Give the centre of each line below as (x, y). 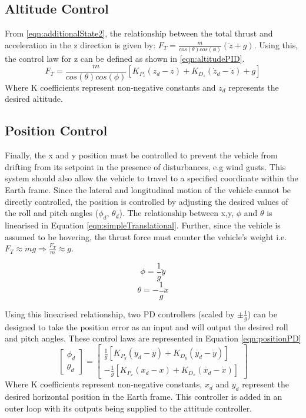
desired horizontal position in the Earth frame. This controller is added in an (144, 396)
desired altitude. (34, 99)
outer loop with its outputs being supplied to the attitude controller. (129, 408)
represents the (254, 87)
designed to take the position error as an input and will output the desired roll (147, 326)
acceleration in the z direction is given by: (80, 44)
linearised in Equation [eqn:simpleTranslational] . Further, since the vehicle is (143, 225)
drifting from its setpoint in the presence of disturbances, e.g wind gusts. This (145, 166)
